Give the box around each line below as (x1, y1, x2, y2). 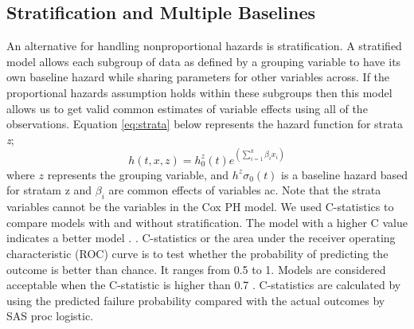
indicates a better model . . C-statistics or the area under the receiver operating (6, 229, 396, 246)
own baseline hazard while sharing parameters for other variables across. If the (6, 69, 390, 85)
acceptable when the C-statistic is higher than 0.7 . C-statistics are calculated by (6, 276, 401, 293)
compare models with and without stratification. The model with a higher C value (6, 213, 408, 230)
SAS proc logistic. (6, 307, 94, 324)
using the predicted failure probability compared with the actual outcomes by (6, 292, 385, 308)
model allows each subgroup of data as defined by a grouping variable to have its (6, 53, 401, 69)
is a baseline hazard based (281, 166, 408, 182)
